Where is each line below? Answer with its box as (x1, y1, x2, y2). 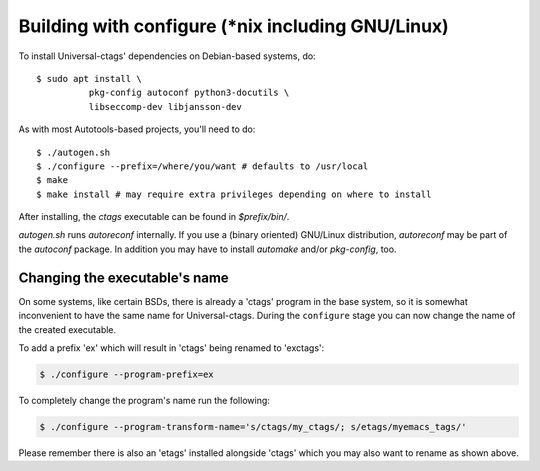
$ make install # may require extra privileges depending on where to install (36, 188, 432, 200)
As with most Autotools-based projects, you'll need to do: (18, 123, 256, 135)
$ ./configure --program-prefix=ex (39, 368, 214, 380)
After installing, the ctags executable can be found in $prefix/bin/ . (18, 211, 290, 223)
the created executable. (18, 323, 117, 335)
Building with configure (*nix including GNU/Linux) (18, 15, 449, 37)
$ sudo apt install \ (36, 73, 142, 84)
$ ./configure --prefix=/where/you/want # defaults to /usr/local (36, 160, 369, 172)
